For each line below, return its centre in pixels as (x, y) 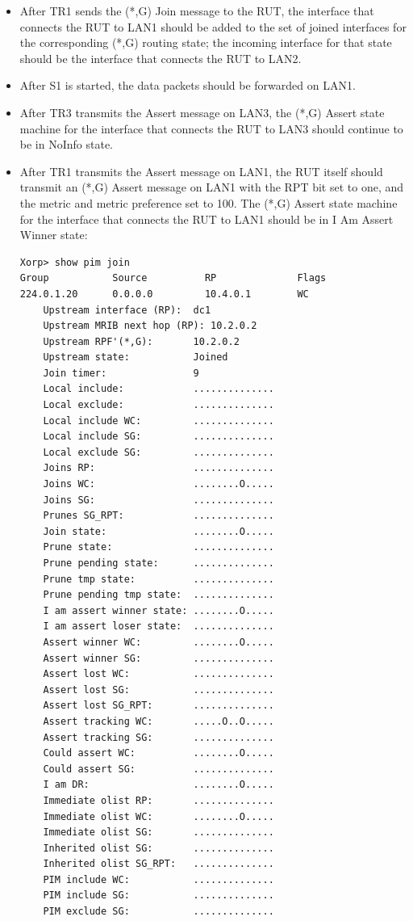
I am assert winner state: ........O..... (159, 610)
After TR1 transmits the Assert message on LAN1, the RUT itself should (201, 171)
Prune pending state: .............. (159, 563)
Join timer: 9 (121, 373)
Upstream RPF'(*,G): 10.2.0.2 (141, 341)
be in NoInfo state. (66, 144)
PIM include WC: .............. (159, 879)
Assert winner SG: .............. (159, 658)
